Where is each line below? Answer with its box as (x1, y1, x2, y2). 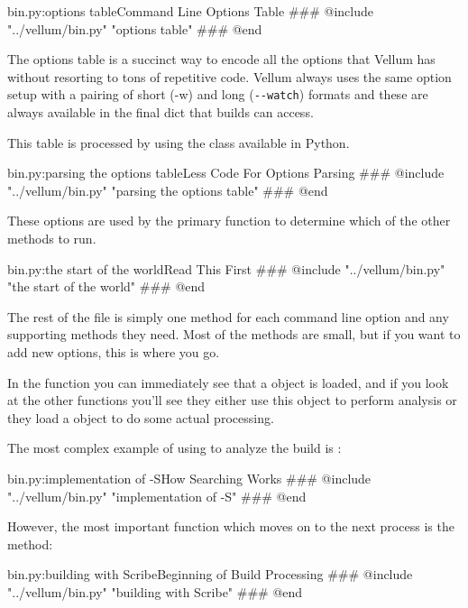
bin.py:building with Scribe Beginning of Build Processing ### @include (7, 565, 413, 584)
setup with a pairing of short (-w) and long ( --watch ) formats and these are (7, 85, 428, 104)
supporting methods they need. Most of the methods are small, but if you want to (7, 325, 461, 344)
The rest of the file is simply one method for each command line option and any (7, 307, 449, 326)
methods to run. (7, 229, 96, 247)
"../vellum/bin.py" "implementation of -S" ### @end (7, 486, 307, 505)
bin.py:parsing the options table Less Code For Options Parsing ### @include (7, 163, 445, 182)
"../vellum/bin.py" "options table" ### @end (7, 19, 262, 38)
